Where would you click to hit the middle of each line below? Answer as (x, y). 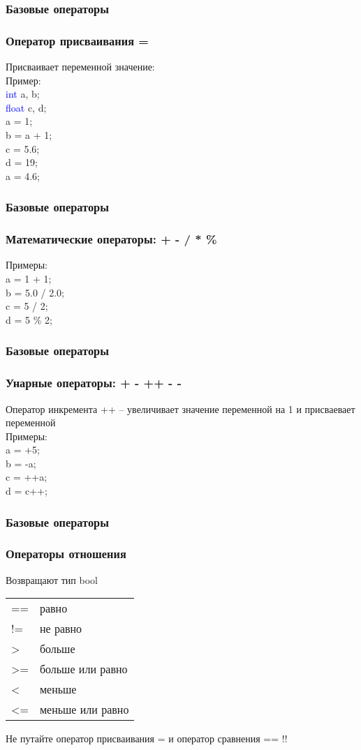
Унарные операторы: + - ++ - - (94, 383)
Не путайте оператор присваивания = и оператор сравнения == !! (147, 738)
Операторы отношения (66, 554)
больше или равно (83, 669)
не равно (61, 629)
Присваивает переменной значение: (80, 67)
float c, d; (26, 107)
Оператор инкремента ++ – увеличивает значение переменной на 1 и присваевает (180, 408)
